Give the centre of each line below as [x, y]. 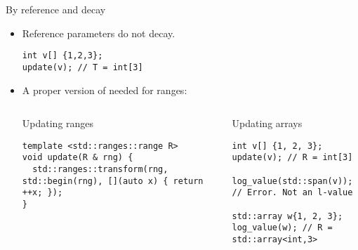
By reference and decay [56, 9]
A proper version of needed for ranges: [105, 90]
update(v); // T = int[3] [82, 67]
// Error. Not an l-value [292, 193]
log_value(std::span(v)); [292, 181]
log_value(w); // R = [282, 228]
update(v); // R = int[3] [292, 158]
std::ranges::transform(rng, [100, 169]
